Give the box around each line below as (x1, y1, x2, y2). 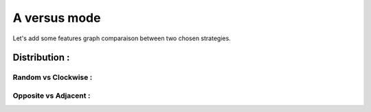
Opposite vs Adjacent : (12, 91, 91, 100)
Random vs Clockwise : (12, 72, 93, 82)
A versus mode (12, 10, 101, 25)
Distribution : (12, 52, 70, 64)
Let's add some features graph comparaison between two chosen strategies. (12, 34, 232, 42)
